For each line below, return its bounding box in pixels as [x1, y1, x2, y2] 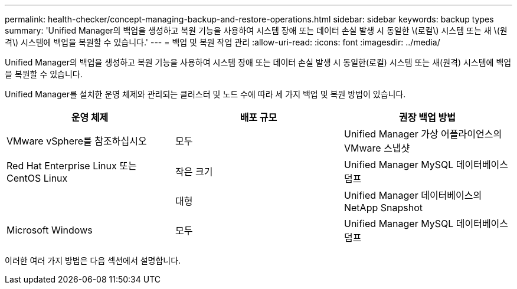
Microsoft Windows [6, 224, 93, 236]
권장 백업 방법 [399, 111, 456, 123]
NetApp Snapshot [343, 202, 423, 214]
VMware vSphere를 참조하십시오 [6, 135, 147, 147]
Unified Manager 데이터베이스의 [343, 189, 482, 201]
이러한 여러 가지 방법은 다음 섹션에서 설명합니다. [5, 255, 181, 265]
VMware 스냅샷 [343, 142, 410, 154]
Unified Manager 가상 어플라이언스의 [343, 128, 502, 140]
